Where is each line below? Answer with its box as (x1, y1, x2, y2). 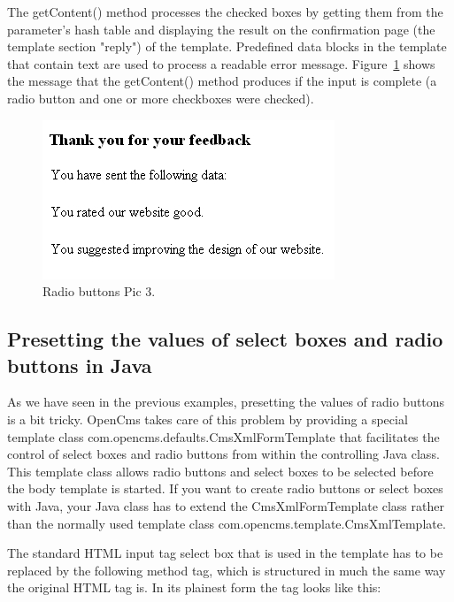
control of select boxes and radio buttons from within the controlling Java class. (7, 445, 440, 463)
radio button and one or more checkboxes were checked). (7, 88, 314, 107)
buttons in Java (7, 351, 152, 378)
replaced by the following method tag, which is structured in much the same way (7, 560, 446, 579)
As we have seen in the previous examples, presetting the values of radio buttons (7, 392, 445, 411)
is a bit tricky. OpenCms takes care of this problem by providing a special (7, 409, 408, 428)
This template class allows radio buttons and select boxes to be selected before (7, 461, 434, 480)
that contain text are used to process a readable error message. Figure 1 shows (7, 54, 435, 72)
